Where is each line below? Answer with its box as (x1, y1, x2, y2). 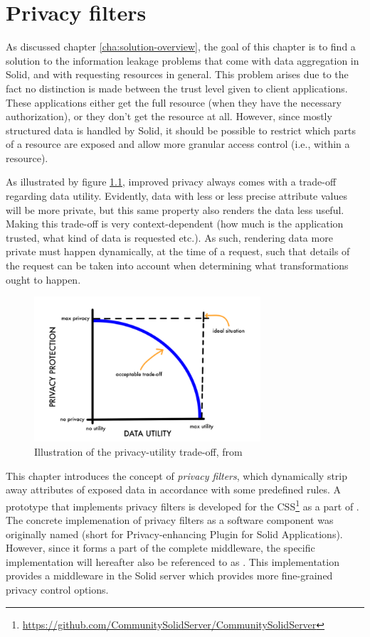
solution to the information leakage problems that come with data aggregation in (6, 53, 359, 68)
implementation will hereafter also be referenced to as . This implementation (6, 554, 339, 569)
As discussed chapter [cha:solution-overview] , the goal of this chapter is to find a (6, 39, 356, 54)
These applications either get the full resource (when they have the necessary (6, 95, 342, 109)
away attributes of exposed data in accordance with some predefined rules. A (6, 482, 342, 497)
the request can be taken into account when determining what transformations (6, 258, 349, 273)
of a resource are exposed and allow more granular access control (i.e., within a (6, 136, 350, 151)
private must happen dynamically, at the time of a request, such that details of (6, 244, 350, 259)
